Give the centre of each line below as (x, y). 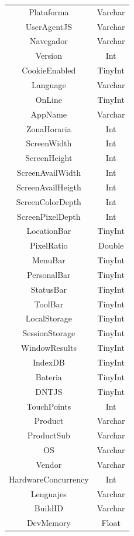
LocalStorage (49, 318)
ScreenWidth (49, 143)
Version (49, 56)
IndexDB (49, 362)
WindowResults (49, 348)
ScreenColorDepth (49, 201)
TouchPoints (49, 406)
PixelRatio (49, 245)
